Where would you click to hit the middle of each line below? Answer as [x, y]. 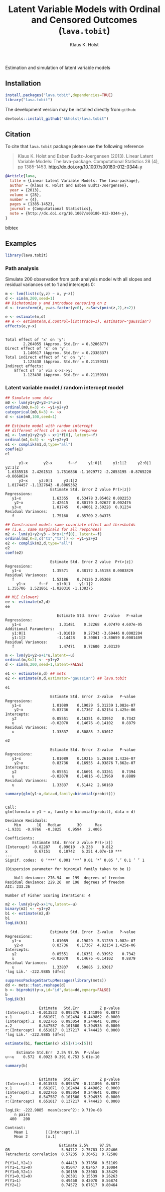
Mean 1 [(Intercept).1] [47, 1132]
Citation [18, 134]
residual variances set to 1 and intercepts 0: [50, 284]
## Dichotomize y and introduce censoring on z [56, 303]
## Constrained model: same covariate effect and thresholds [70, 525]
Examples [21, 243]
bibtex [12, 228]
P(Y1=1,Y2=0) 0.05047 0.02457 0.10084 [61, 1168]
